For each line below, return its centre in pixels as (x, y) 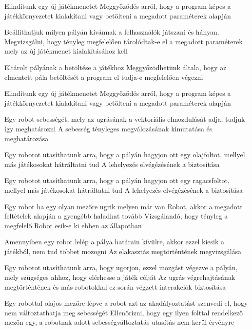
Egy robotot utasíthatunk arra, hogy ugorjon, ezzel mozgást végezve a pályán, (121, 267)
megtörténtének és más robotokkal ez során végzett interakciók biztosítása (115, 286)
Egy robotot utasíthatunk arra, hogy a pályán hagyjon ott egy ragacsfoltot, (117, 180)
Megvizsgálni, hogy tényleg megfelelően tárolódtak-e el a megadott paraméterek (124, 41)
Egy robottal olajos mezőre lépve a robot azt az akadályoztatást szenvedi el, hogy (126, 303)
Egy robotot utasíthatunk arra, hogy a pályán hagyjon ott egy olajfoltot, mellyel (125, 155)
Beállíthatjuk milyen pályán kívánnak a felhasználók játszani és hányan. (112, 32)
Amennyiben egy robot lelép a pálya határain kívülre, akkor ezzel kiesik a (114, 242)
